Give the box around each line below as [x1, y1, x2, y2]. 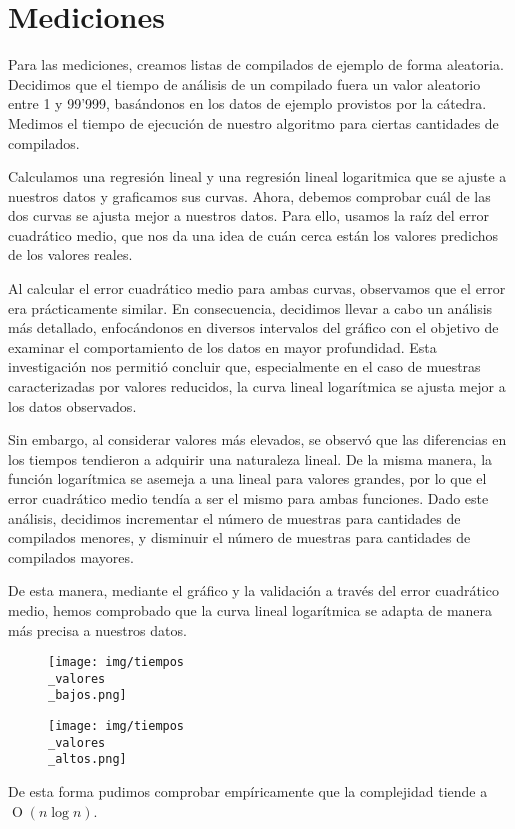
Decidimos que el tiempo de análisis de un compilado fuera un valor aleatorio [8, 73, 481, 94]
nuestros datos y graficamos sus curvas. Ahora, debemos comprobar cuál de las [8, 185, 491, 206]
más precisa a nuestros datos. [8, 619, 187, 640]
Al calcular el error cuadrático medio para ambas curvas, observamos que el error [8, 278, 506, 299]
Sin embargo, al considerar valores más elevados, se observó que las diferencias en [8, 429, 507, 450]
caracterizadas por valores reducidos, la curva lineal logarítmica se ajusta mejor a [8, 376, 506, 397]
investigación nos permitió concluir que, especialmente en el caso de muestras [8, 356, 481, 377]
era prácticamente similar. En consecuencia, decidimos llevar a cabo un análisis [8, 297, 493, 318]
